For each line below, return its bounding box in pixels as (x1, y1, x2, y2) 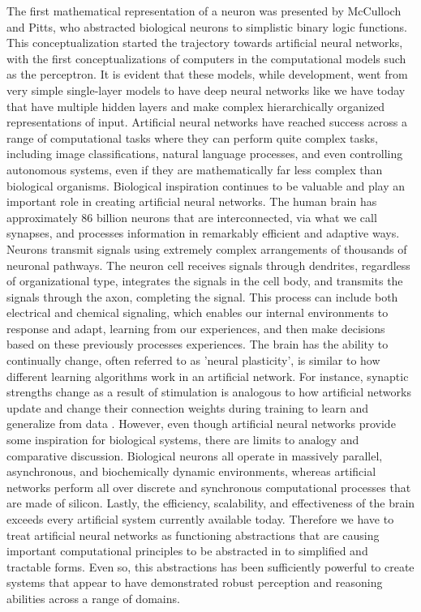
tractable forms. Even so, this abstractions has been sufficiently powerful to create (6, 558, 415, 575)
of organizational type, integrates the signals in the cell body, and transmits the (6, 272, 403, 289)
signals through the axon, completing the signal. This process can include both (6, 288, 398, 305)
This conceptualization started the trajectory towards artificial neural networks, (6, 34, 403, 51)
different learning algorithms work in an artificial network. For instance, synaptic (6, 367, 409, 384)
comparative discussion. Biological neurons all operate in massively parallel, (6, 447, 383, 464)
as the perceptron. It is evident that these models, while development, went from (6, 66, 408, 83)
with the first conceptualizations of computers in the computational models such (6, 49, 406, 66)
